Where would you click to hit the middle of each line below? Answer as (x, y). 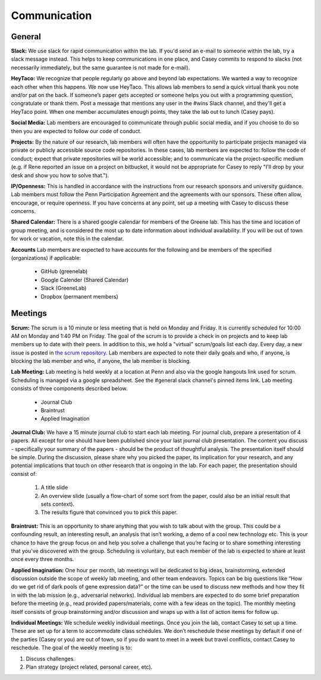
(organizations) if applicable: (46, 258)
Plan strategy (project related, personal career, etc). (89, 667)
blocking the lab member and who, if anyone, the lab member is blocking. (101, 361)
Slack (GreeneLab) (64, 288)
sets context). (57, 504)
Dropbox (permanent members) (80, 296)
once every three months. (43, 559)
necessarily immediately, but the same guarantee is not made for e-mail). (100, 67)
